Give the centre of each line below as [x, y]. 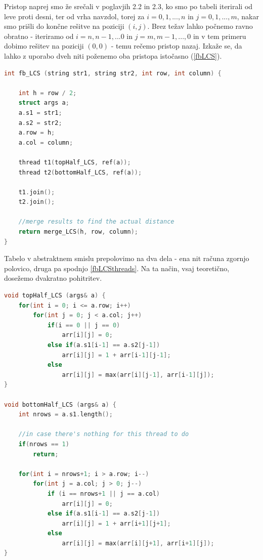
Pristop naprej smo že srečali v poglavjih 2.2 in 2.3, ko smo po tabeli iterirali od [128, 6]
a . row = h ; [37, 133]
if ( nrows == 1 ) [44, 444]
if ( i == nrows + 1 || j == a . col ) [103, 493]
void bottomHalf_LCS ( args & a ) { [60, 404]
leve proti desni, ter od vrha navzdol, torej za [74, 16]
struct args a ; [44, 103]
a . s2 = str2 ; [40, 123]
